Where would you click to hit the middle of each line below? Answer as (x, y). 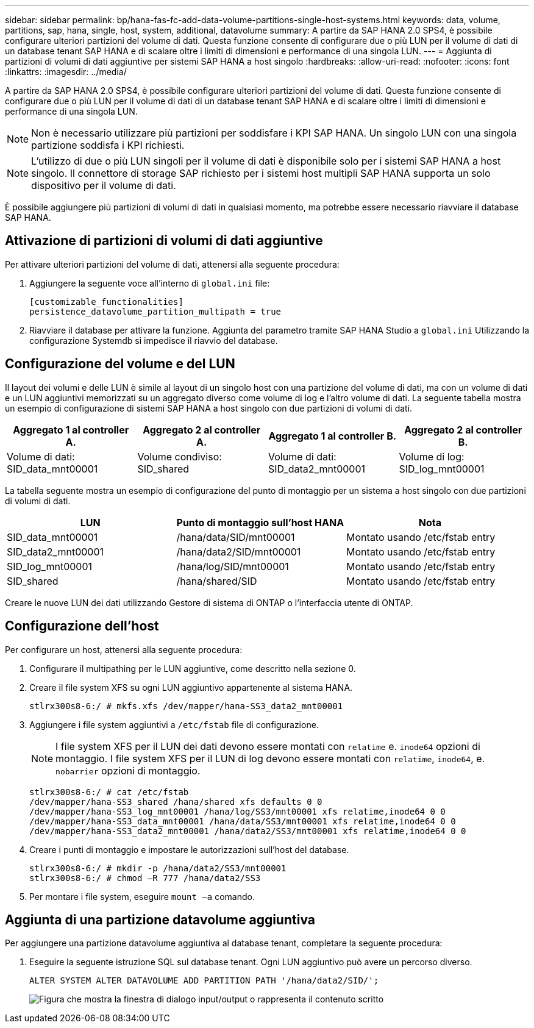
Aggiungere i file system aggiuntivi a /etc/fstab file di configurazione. (174, 724)
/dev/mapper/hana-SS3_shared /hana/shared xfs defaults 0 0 (176, 801)
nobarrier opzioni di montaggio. (128, 770)
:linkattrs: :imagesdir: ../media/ (66, 72)
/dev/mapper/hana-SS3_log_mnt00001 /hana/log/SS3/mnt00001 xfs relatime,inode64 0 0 (237, 811)
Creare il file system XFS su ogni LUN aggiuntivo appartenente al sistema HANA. (191, 687)
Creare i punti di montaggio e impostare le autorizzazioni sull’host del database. (189, 849)
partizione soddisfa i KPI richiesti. (108, 145)
